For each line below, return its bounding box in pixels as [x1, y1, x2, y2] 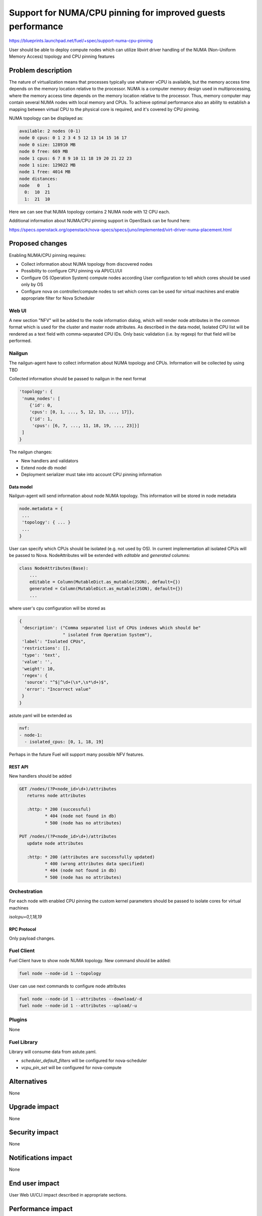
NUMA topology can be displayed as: [9, 115, 83, 121]
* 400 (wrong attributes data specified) [44, 861, 145, 866]
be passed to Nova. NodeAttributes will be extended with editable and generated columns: [9, 553, 190, 558]
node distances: [19, 176, 58, 181]
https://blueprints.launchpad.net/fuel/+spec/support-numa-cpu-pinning [9, 38, 153, 44]
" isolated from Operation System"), [62, 632, 152, 637]
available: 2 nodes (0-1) [19, 128, 81, 134]
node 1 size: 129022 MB [19, 162, 76, 168]
